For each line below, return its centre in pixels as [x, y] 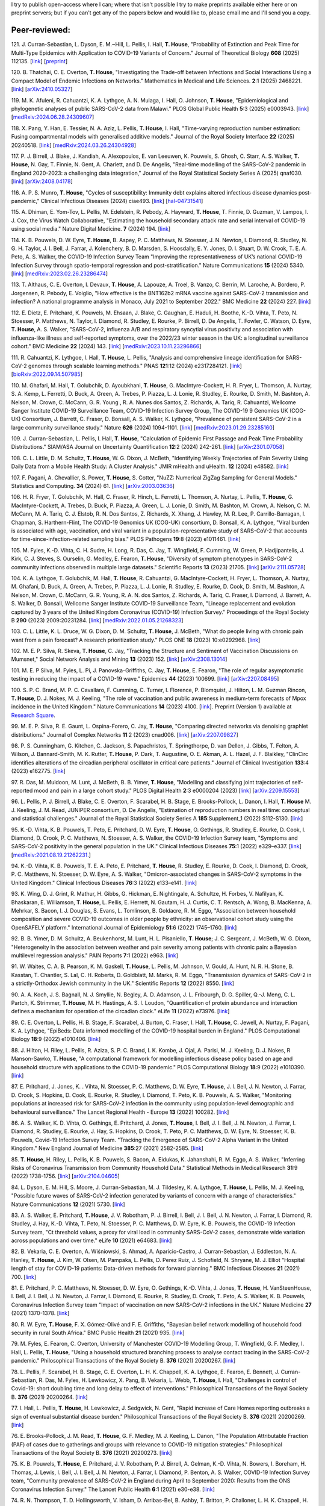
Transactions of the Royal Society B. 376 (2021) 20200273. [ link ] [91, 1453]
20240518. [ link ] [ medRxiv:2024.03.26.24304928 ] [74, 145]
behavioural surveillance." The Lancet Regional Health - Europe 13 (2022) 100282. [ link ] [120, 1112]
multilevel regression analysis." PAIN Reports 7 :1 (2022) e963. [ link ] [95, 955]
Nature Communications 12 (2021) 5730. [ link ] [68, 1204]
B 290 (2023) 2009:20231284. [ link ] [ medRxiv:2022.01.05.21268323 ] [97, 620]
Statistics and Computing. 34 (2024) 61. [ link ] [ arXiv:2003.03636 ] [93, 486]
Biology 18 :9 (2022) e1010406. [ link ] [56, 1039]
